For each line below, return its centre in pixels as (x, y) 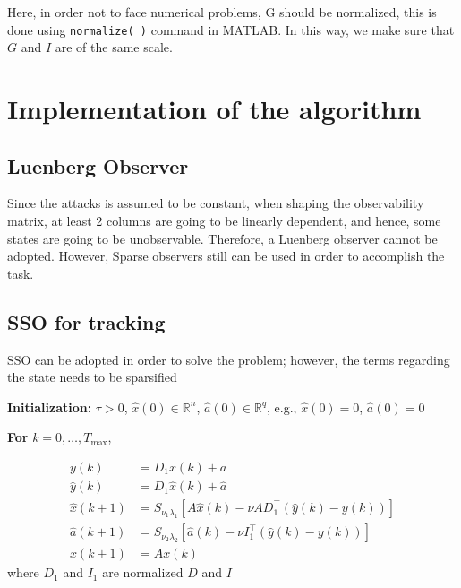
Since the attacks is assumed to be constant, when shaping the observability (216, 203)
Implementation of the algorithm (214, 109)
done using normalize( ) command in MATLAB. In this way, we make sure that (231, 29)
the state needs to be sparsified (92, 377)
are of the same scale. (114, 47)
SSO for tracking (86, 321)
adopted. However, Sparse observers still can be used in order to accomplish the (226, 256)
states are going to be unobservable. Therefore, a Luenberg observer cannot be (222, 238)
